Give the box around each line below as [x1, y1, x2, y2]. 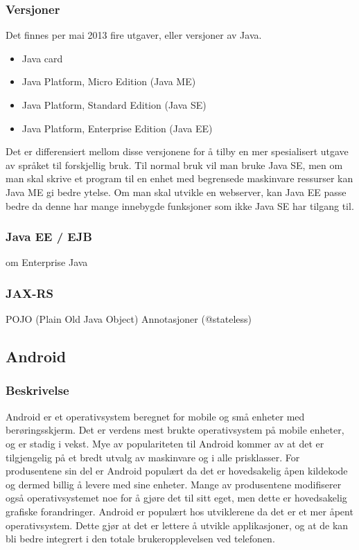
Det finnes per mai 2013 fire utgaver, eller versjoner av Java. [6, 28, 262, 42]
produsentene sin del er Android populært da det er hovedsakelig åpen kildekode [6, 463, 348, 478]
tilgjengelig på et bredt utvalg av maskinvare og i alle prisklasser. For [6, 450, 300, 464]
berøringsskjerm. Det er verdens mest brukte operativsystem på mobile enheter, [6, 423, 344, 437]
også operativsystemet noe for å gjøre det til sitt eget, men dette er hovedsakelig [6, 490, 347, 505]
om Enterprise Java [6, 255, 88, 269]
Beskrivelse [6, 382, 69, 399]
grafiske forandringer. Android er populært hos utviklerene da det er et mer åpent [6, 504, 353, 518]
